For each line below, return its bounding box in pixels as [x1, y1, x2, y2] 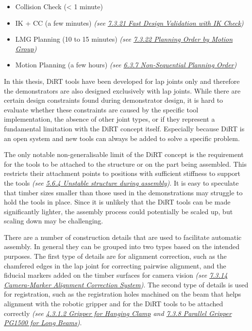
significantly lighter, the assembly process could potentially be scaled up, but [4, 206, 233, 216]
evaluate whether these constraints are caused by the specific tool [4, 104, 199, 114]
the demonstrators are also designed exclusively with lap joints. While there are [4, 85, 241, 95]
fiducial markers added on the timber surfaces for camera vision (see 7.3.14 [4, 270, 228, 280]
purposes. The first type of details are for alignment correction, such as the [4, 251, 227, 261]
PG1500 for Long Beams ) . [4, 317, 82, 328]
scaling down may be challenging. [4, 216, 103, 226]
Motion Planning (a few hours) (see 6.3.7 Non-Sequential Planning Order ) [15, 60, 237, 70]
